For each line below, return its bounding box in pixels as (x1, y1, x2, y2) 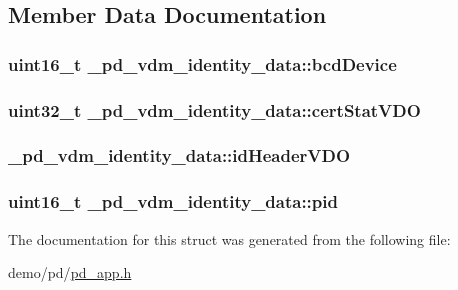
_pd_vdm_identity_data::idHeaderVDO (8, 143, 351, 168)
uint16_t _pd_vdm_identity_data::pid (8, 189, 338, 214)
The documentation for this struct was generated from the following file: (8, 228, 451, 249)
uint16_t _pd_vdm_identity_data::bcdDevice (8, 51, 397, 76)
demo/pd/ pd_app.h (8, 262, 132, 283)
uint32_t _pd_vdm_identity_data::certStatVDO (8, 97, 421, 122)
